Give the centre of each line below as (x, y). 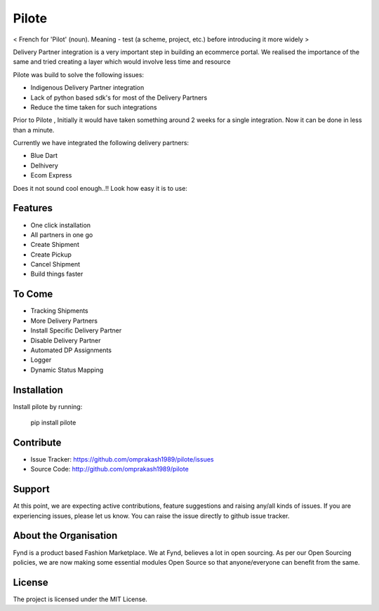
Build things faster (57, 274)
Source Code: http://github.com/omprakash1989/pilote (109, 469)
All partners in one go (62, 234)
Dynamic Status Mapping (67, 370)
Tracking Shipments (59, 311)
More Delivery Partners (64, 321)
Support (31, 489)
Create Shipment (55, 245)
